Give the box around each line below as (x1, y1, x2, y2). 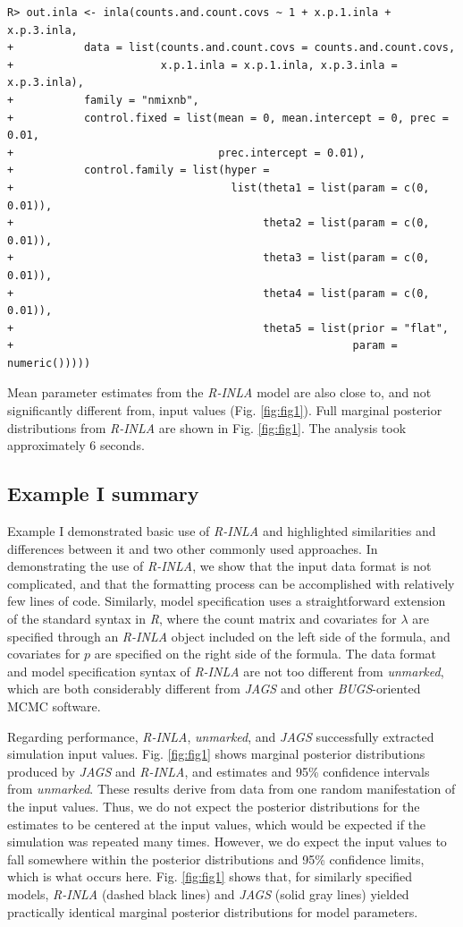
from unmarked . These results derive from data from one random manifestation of (7, 779, 456, 798)
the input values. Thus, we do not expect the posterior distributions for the (7, 796, 420, 815)
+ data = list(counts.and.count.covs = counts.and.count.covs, (7, 41, 456, 55)
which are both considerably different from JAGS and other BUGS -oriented (7, 679, 421, 698)
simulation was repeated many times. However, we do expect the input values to (7, 832, 447, 851)
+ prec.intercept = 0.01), (7, 146, 366, 159)
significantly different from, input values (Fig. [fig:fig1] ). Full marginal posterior (7, 401, 442, 420)
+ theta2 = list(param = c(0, (7, 217, 430, 230)
